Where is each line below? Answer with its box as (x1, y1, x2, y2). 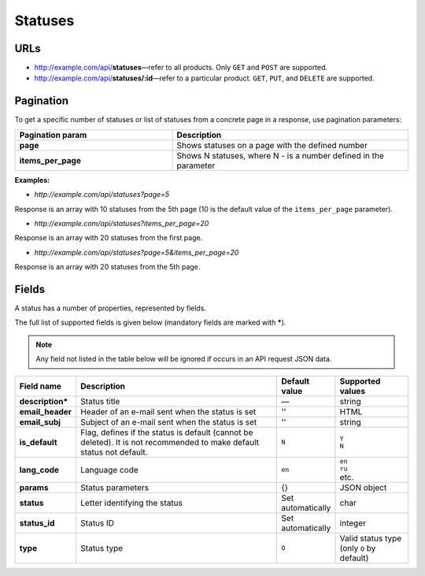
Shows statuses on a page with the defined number (176, 139, 368, 151)
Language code (79, 464, 139, 475)
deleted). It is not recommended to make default (79, 437, 260, 448)
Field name (19, 381, 62, 392)
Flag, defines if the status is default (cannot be (79, 426, 253, 437)
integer (339, 517, 366, 528)
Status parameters (79, 481, 150, 492)
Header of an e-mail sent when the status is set (79, 406, 257, 417)
